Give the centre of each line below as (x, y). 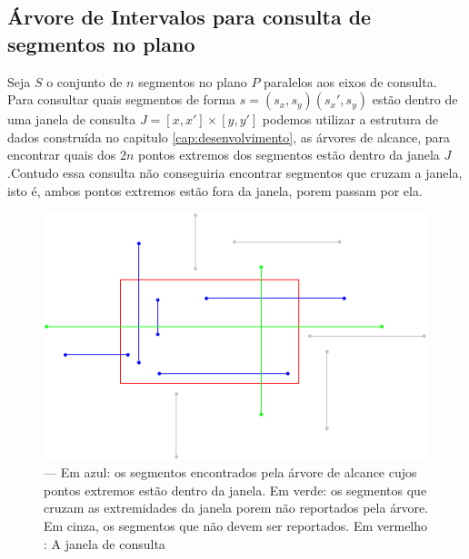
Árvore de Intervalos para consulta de (190, 17)
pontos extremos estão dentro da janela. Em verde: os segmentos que (235, 490)
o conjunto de (85, 81)
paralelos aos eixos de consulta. (350, 81)
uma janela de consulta (72, 119)
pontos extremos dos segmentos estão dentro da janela (289, 155)
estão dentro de (415, 99)
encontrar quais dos (62, 155)
